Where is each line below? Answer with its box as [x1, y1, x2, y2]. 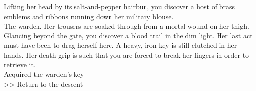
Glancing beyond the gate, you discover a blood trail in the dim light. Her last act [4, 30, 253, 40]
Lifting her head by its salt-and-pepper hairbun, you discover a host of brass [4, 1, 235, 11]
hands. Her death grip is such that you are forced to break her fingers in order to [4, 49, 249, 60]
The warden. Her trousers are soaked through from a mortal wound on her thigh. [4, 21, 249, 31]
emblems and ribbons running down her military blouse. [4, 11, 174, 21]
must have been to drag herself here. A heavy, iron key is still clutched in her [4, 40, 237, 50]
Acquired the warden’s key [4, 69, 84, 79]
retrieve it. [4, 59, 36, 69]
